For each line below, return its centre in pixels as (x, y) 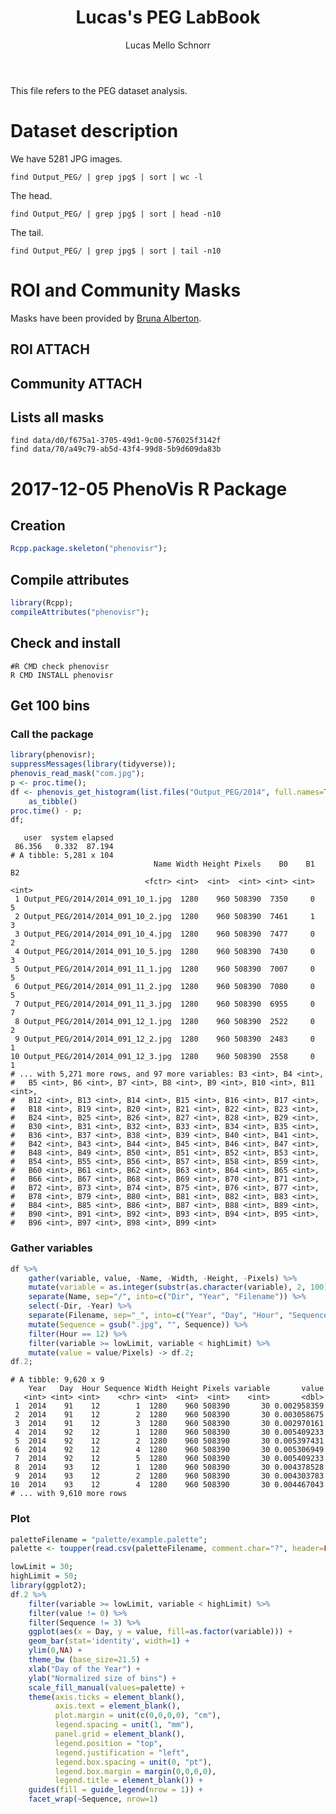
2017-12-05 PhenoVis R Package (149, 488)
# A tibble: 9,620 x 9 (57, 1380)
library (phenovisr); (53, 755)
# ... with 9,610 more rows (69, 1494)
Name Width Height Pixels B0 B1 (234, 864)
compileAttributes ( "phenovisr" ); (80, 612)
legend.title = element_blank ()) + (128, 1781)
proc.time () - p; (46, 811)
